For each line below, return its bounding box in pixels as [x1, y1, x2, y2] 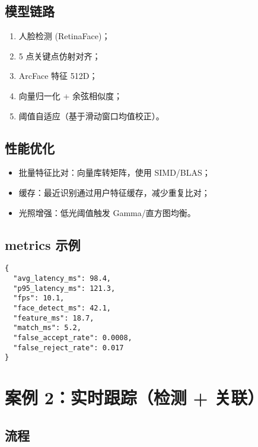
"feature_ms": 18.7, [13, 313, 94, 322]
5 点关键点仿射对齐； [18, 49, 101, 62]
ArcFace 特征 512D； [18, 69, 98, 82]
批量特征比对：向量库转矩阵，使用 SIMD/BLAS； [18, 166, 211, 179]
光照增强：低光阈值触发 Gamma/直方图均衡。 [18, 206, 196, 218]
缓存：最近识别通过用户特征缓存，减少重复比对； [18, 186, 210, 198]
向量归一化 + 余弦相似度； [18, 89, 123, 102]
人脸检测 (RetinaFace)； [18, 30, 110, 42]
